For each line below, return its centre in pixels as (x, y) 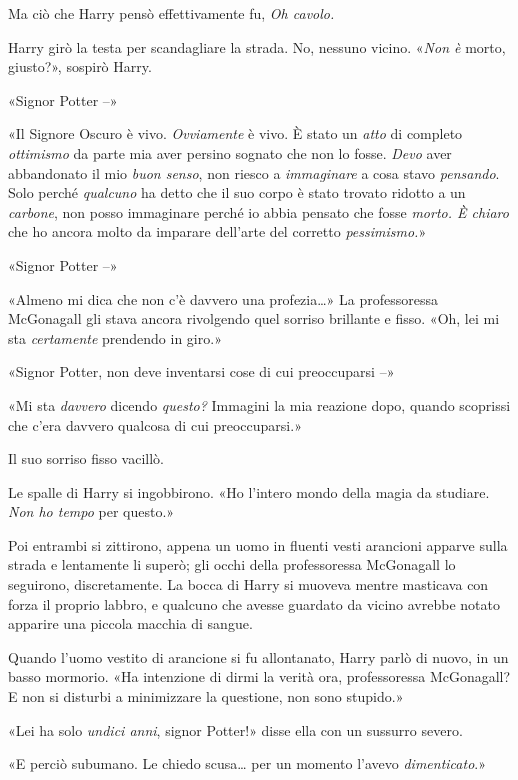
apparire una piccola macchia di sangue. (130, 623)
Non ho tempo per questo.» (91, 511)
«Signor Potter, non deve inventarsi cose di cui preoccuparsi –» (201, 371)
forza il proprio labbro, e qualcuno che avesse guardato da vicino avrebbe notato (254, 603)
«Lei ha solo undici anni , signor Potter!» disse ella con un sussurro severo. (235, 729)
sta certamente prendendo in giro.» (115, 337)
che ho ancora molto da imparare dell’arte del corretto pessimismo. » (217, 231)
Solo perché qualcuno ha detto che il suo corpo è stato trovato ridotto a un (237, 192)
